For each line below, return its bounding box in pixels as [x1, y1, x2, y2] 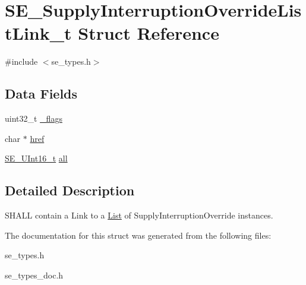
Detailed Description [5, 181, 135, 199]
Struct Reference [78, 21, 219, 45]
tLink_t [5, 21, 72, 45]
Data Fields [5, 84, 78, 103]
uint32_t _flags [5, 112, 62, 125]
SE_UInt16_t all [5, 152, 68, 164]
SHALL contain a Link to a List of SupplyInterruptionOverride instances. [5, 209, 273, 221]
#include [5, 55, 38, 68]
